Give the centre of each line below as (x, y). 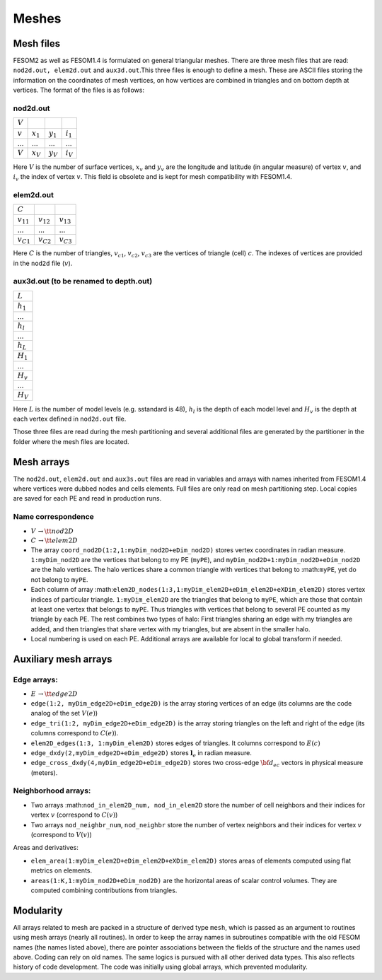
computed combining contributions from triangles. (104, 890)
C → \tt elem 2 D (54, 541)
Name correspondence (54, 517)
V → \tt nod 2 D (52, 531)
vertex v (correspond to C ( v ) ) (74, 815)
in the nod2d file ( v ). (43, 263)
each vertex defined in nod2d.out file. (70, 419)
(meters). (44, 772)
